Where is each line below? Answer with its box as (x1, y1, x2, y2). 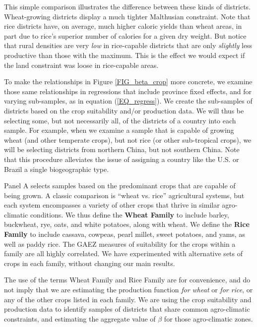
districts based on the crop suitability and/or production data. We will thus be (4, 105, 244, 115)
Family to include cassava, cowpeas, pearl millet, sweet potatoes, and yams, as (4, 229, 245, 239)
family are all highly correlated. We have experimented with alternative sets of (4, 248, 243, 259)
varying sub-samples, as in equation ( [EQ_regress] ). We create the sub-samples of (4, 96, 253, 106)
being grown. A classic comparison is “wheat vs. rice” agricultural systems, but (4, 190, 245, 200)
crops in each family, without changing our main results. (4, 258, 175, 268)
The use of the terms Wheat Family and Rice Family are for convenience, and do (4, 274, 251, 285)
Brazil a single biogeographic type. (4, 163, 109, 174)
